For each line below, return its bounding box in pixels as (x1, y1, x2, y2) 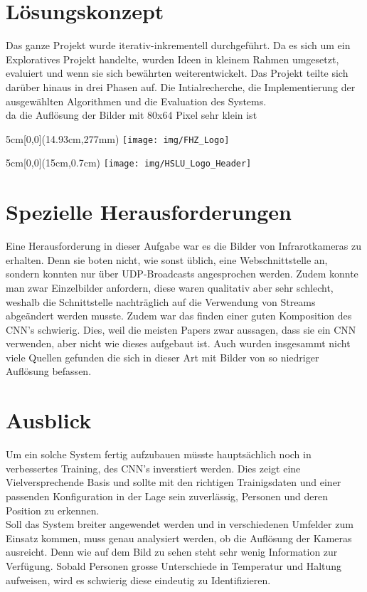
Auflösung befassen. (6, 364, 92, 379)
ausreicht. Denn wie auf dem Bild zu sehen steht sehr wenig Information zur (6, 544, 338, 559)
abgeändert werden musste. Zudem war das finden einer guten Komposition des (6, 308, 352, 323)
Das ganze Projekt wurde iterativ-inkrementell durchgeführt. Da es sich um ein (6, 38, 351, 53)
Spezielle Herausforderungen (6, 197, 292, 226)
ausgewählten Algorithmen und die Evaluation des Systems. (6, 93, 267, 108)
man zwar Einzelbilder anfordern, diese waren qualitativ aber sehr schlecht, (6, 280, 334, 295)
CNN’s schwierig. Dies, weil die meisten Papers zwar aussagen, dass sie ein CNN (6, 322, 356, 337)
